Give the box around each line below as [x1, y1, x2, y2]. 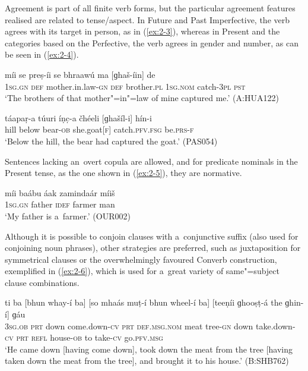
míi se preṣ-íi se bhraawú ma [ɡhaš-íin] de [5, 68, 155, 80]
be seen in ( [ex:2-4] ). [5, 48, 79, 61]
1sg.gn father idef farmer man [5, 198, 115, 210]
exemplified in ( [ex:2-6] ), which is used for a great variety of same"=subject [5, 265, 280, 277]
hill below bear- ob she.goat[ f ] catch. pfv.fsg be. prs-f [5, 123, 194, 136]
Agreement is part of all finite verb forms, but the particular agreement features [5, 2, 296, 14]
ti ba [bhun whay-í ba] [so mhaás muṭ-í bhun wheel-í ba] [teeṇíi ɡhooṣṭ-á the [5, 296, 282, 309]
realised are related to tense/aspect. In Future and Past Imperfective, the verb [5, 13, 290, 26]
